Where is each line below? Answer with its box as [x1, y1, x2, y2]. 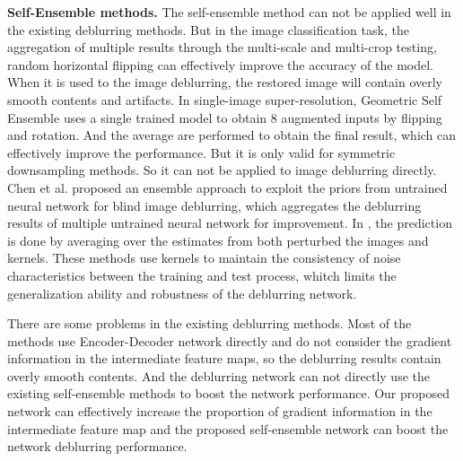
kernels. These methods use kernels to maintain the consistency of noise [7, 248, 401, 267]
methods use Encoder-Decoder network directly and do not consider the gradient [7, 331, 452, 350]
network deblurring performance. [7, 437, 188, 456]
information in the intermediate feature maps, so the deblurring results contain [7, 349, 441, 368]
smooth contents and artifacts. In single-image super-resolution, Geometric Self [7, 90, 442, 109]
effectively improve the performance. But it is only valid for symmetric [7, 143, 396, 161]
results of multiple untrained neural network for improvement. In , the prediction [7, 213, 452, 232]
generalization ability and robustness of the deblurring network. [7, 283, 357, 302]
